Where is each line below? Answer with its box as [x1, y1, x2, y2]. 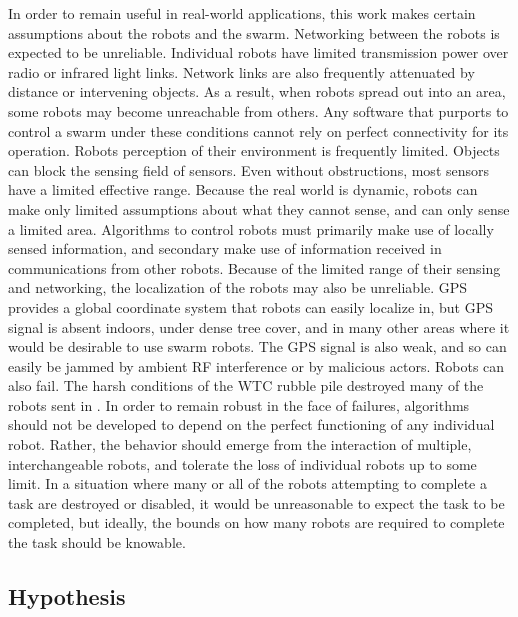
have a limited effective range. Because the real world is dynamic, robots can [8, 179, 478, 200]
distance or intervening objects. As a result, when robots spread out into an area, [8, 81, 506, 102]
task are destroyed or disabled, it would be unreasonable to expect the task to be [8, 492, 505, 513]
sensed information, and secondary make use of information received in [8, 238, 442, 259]
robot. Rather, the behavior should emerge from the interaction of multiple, [8, 434, 472, 455]
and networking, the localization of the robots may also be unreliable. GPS [8, 277, 468, 298]
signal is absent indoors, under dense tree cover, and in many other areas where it [8, 316, 510, 337]
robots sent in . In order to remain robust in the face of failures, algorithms [8, 394, 470, 415]
